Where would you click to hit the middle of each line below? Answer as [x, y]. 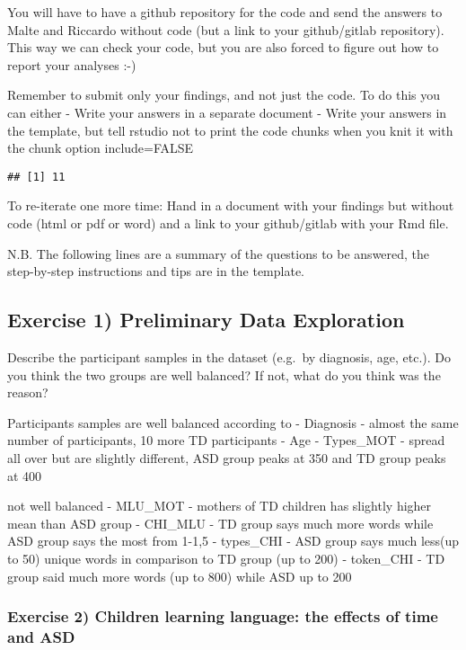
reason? [28, 392]
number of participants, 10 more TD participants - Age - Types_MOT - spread [226, 440]
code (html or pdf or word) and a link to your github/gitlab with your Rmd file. [228, 223]
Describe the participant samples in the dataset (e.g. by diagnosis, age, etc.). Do [229, 356]
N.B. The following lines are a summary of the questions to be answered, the [219, 253]
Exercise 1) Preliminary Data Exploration [206, 320]
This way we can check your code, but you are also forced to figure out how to [223, 47]
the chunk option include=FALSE [101, 148]
